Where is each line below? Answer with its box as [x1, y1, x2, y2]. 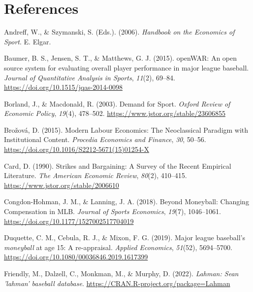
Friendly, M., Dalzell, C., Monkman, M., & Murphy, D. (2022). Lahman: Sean [4, 268, 239, 278]
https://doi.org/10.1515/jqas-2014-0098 [4, 82, 123, 92]
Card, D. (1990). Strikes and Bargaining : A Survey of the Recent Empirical [4, 160, 231, 171]
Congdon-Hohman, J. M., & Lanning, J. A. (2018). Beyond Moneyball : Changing [4, 196, 249, 207]
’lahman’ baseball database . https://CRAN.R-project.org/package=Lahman [4, 278, 230, 288]
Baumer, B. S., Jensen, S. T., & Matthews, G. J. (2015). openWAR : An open [4, 53, 237, 63]
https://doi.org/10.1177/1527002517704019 [4, 216, 134, 226]
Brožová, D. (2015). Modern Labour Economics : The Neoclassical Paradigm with [4, 124, 249, 135]
